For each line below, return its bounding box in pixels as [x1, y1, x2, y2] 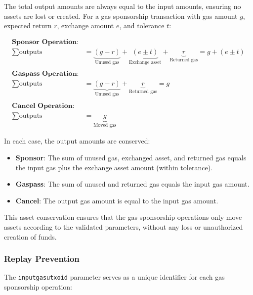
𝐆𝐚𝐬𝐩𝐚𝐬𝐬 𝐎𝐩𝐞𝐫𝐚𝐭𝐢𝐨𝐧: [12, 70, 79, 78]
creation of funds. [4, 231, 57, 242]
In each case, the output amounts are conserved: [4, 136, 150, 146]
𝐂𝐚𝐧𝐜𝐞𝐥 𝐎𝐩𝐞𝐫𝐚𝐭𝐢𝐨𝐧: [12, 102, 75, 109]
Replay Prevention [4, 252, 80, 265]
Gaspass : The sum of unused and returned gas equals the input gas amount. [15, 179, 250, 189]
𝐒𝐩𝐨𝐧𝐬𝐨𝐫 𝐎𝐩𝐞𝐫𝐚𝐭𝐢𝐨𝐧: [12, 38, 79, 46]
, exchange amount [57, 20, 114, 31]
